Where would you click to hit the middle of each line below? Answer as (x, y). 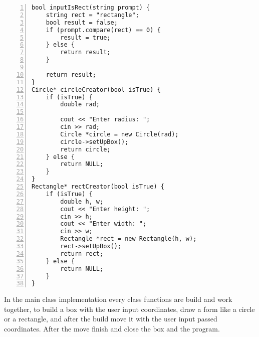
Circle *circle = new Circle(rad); (119, 134)
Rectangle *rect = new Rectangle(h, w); (128, 239)
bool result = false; (82, 22)
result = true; (85, 37)
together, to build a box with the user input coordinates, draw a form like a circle (129, 309)
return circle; (85, 149)
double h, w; (82, 201)
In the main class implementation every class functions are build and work (118, 299)
